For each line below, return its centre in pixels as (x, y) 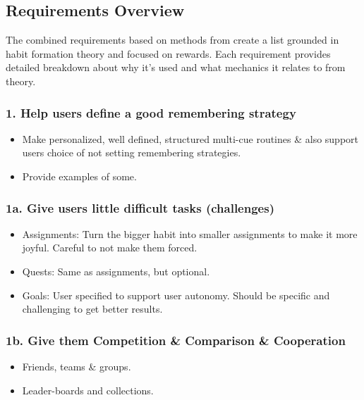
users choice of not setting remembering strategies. (132, 152)
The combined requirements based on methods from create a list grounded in (172, 40)
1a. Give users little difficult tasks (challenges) (140, 207)
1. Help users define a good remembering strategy (151, 112)
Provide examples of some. (79, 176)
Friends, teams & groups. (77, 366)
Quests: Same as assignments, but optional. (116, 271)
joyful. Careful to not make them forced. (110, 248)
